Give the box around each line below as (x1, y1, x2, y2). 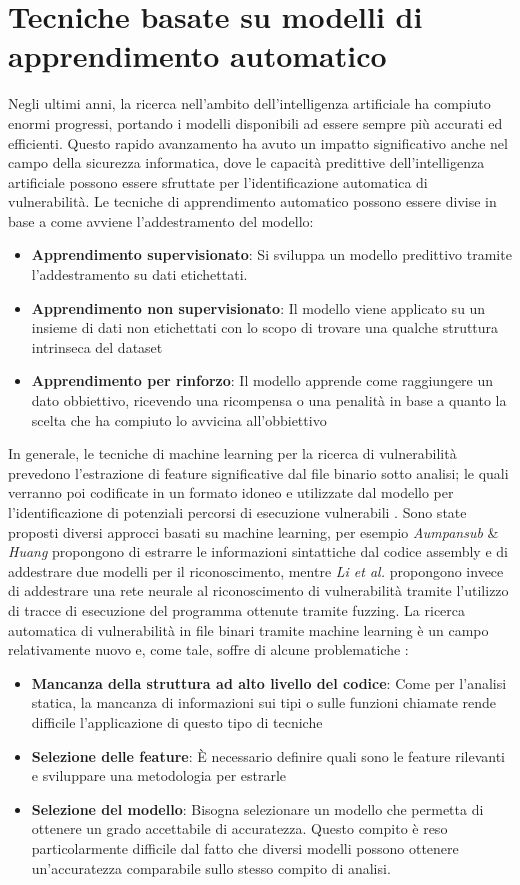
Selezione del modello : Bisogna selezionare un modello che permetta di (31, 798, 484, 819)
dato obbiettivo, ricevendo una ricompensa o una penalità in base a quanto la (31, 390, 507, 411)
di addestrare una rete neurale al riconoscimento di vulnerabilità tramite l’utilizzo (8, 580, 509, 601)
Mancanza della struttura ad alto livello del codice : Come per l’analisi (31, 672, 507, 693)
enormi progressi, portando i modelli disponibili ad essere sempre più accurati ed (8, 112, 503, 133)
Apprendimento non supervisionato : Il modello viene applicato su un (31, 297, 486, 318)
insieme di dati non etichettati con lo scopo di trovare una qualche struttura (31, 317, 499, 338)
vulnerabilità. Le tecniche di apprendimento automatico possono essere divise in (8, 191, 497, 212)
